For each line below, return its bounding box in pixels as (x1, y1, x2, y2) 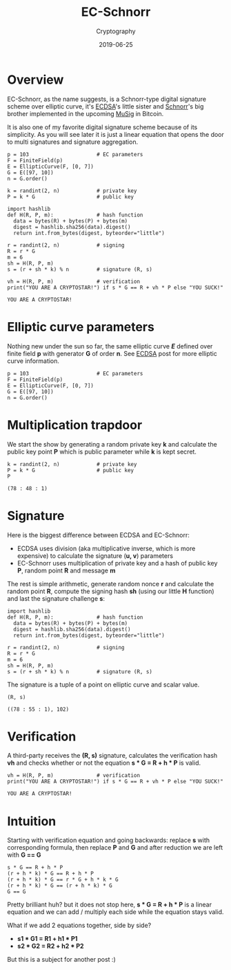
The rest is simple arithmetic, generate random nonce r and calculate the (7, 579, 214, 588)
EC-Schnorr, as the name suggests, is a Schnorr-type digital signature (7, 95, 207, 103)
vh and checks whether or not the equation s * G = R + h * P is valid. (7, 758, 201, 767)
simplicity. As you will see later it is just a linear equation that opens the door (7, 130, 224, 138)
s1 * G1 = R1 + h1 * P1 (17, 935, 78, 943)
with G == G (7, 851, 41, 859)
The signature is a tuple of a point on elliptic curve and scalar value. (7, 680, 200, 689)
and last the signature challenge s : (7, 594, 106, 602)
